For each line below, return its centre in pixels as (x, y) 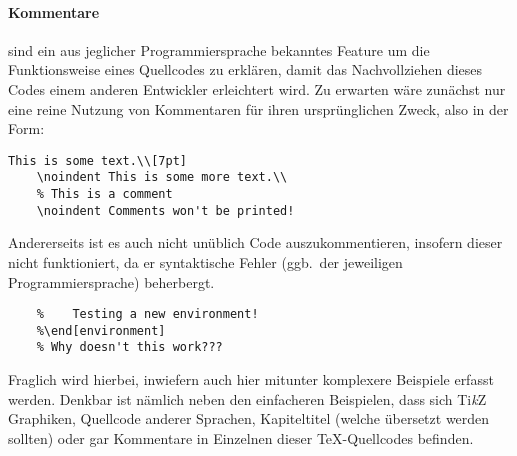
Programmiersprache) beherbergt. (111, 281)
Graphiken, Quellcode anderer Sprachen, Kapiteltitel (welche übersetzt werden (249, 418)
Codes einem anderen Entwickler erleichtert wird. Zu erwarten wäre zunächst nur (257, 88)
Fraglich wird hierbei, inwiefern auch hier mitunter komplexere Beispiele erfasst (251, 379)
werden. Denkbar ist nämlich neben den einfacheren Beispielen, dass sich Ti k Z (247, 398)
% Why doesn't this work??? (129, 347)
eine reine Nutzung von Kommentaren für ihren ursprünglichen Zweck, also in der (258, 108)
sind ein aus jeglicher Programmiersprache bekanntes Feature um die (219, 49)
